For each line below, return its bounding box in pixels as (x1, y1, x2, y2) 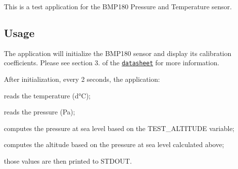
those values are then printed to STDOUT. (4, 156, 132, 166)
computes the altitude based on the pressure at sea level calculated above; (4, 139, 224, 150)
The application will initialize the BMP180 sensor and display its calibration (4, 48, 232, 58)
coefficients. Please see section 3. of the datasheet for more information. (4, 57, 220, 68)
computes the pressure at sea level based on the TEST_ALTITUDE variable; (4, 123, 235, 133)
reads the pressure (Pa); (4, 107, 75, 117)
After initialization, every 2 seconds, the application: (4, 74, 160, 84)
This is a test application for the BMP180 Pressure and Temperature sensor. (4, 1, 232, 11)
